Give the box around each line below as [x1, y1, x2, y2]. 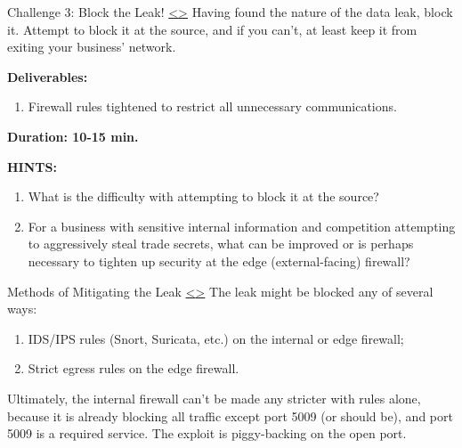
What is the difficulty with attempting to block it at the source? [28, 187, 379, 206]
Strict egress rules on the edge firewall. [28, 359, 239, 378]
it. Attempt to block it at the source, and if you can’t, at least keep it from [7, 20, 417, 38]
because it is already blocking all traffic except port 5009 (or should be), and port [7, 406, 453, 425]
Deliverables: [7, 67, 88, 86]
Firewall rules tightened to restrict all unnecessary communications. [28, 97, 397, 116]
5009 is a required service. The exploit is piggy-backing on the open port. [7, 424, 407, 443]
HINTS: [7, 157, 57, 175]
